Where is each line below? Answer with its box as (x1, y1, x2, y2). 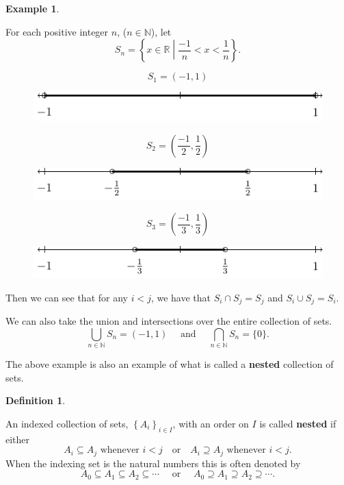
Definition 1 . (5, 393, 66, 408)
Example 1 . (5, 1, 59, 15)
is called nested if (259, 416, 336, 430)
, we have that (150, 290, 211, 304)
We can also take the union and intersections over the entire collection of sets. (5, 314, 332, 328)
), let (150, 24, 172, 38)
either (5, 432, 30, 446)
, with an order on (172, 416, 249, 430)
